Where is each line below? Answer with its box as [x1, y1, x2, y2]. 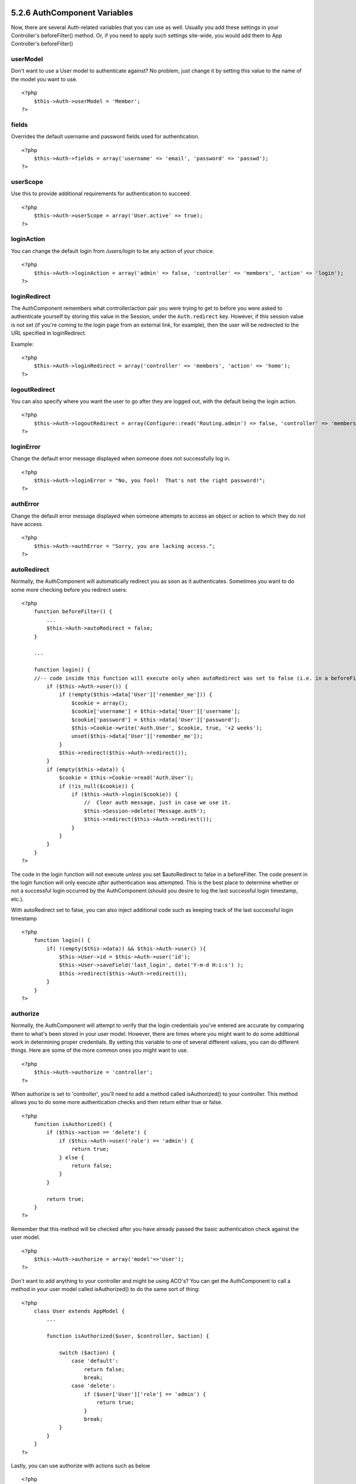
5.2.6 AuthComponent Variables [11, 8, 133, 18]
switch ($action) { [59, 1349, 116, 1356]
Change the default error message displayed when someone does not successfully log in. [11, 455, 231, 462]
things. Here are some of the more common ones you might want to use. [11, 1047, 189, 1054]
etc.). [11, 895, 24, 902]
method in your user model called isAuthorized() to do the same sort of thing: [11, 1286, 200, 1293]
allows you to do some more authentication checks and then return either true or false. [11, 1099, 223, 1106]
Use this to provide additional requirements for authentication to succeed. [11, 190, 191, 197]
